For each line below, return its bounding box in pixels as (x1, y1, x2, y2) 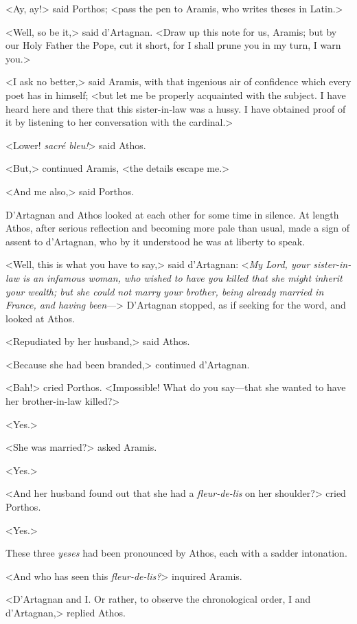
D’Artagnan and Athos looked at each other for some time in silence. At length (5, 207, 339, 221)
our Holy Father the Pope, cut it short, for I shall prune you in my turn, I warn (5, 38, 341, 52)
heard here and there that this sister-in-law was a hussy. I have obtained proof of (5, 101, 346, 115)
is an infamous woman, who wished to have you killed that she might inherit (23, 270, 343, 285)
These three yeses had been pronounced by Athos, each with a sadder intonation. (5, 546, 347, 560)
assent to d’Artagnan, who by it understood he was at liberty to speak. (5, 234, 306, 248)
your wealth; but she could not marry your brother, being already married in (5, 284, 324, 298)
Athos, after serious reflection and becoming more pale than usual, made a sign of (5, 221, 350, 235)
